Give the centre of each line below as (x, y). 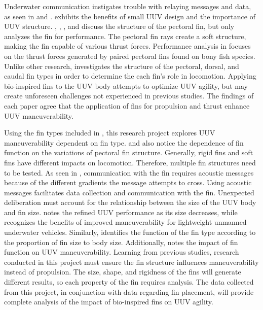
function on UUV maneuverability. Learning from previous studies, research (122, 252)
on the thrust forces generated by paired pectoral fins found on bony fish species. (130, 56)
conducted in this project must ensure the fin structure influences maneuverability (131, 262)
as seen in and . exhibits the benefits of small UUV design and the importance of (130, 16)
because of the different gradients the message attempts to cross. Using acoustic (128, 182)
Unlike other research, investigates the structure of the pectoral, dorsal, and (122, 66)
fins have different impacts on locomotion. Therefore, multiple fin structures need (130, 162)
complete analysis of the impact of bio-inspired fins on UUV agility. (109, 302)
